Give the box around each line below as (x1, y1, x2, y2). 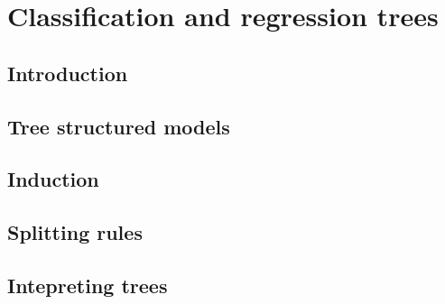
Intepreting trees (7, 271, 168, 299)
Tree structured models (7, 112, 230, 140)
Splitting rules (7, 218, 143, 246)
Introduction (7, 59, 128, 87)
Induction (7, 165, 99, 193)
